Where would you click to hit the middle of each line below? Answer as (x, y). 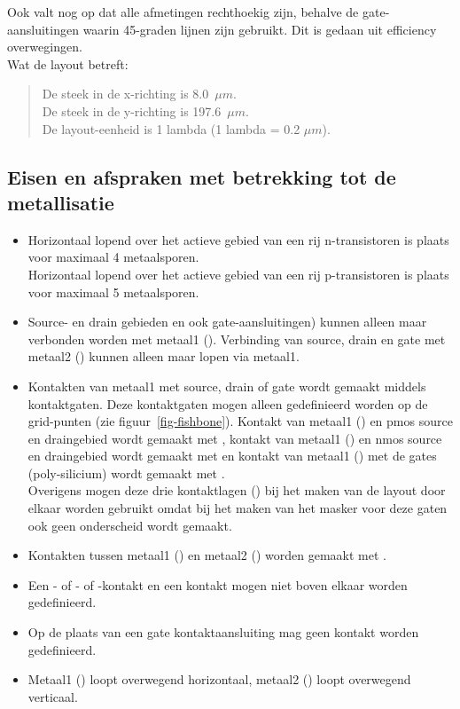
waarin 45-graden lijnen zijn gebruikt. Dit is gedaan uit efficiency (260, 29)
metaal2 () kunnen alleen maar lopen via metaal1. (164, 356)
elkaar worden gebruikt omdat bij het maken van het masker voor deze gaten (238, 508)
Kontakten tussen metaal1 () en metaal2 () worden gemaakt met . (207, 555)
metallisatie (61, 202)
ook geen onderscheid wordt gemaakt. (130, 525)
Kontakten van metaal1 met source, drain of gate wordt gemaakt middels (227, 386)
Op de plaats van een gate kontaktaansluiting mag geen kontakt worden (223, 632)
